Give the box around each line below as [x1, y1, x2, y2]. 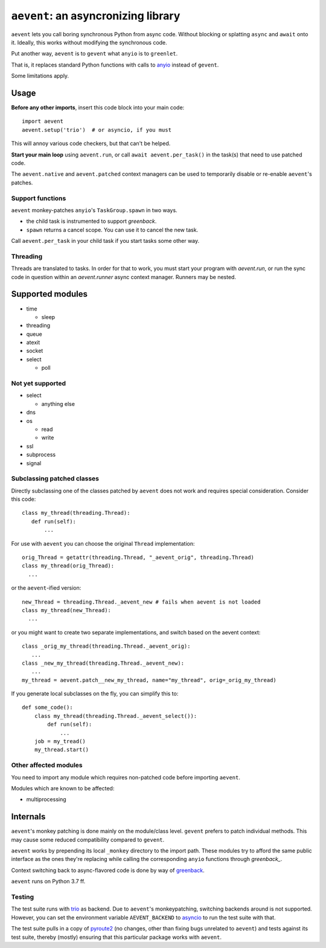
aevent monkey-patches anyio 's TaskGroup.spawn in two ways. [11, 206, 177, 214]
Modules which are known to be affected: [11, 784, 115, 792]
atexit [26, 339, 40, 346]
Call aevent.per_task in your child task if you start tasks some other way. [11, 237, 200, 245]
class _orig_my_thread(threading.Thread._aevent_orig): [22, 643, 191, 650]
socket [26, 347, 43, 355]
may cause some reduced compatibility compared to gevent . [11, 836, 165, 843]
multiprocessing [26, 796, 66, 803]
